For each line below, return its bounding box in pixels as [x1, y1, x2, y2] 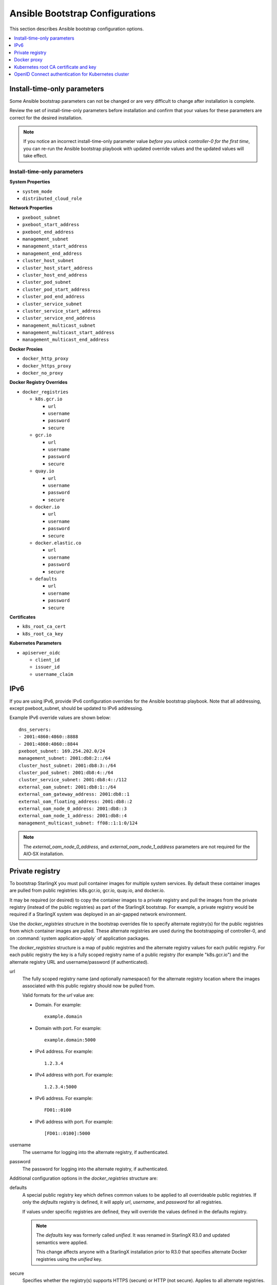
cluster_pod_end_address [22, 293, 85, 300]
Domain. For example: [35, 1001, 82, 1007]
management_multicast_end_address [22, 337, 109, 343]
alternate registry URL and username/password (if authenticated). [9, 959, 149, 965]
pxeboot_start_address [22, 222, 80, 228]
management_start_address [22, 243, 88, 249]
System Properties [9, 179, 51, 185]
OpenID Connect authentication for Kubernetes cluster [14, 71, 129, 77]
